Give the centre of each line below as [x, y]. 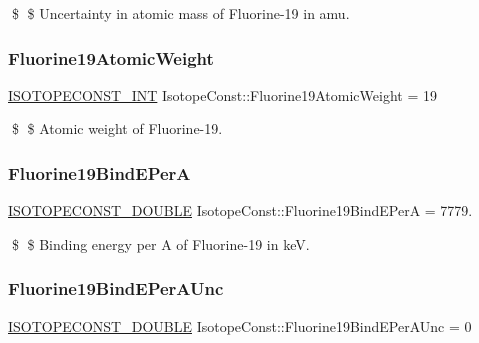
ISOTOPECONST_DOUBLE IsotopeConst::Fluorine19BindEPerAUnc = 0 [240, 325]
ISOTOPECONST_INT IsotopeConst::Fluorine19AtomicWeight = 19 [222, 94]
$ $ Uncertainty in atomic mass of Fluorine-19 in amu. [180, 13]
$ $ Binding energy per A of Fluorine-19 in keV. [160, 243]
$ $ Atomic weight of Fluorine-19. [117, 128]
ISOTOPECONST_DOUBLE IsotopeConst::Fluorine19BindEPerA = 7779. [240, 210]
